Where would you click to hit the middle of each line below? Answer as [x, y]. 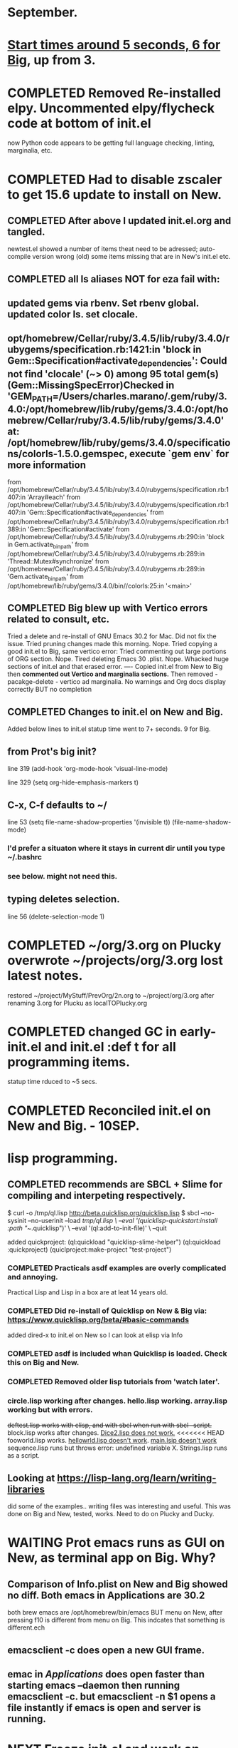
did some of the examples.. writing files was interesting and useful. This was [119, 1506]
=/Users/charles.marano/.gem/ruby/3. [140, 396]
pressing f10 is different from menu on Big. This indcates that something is [116, 1620]
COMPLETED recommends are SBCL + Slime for [115, 1185]
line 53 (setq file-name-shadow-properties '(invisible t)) [89, 822]
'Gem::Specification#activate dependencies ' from [96, 513]
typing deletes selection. [64, 899]
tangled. [26, 231]
